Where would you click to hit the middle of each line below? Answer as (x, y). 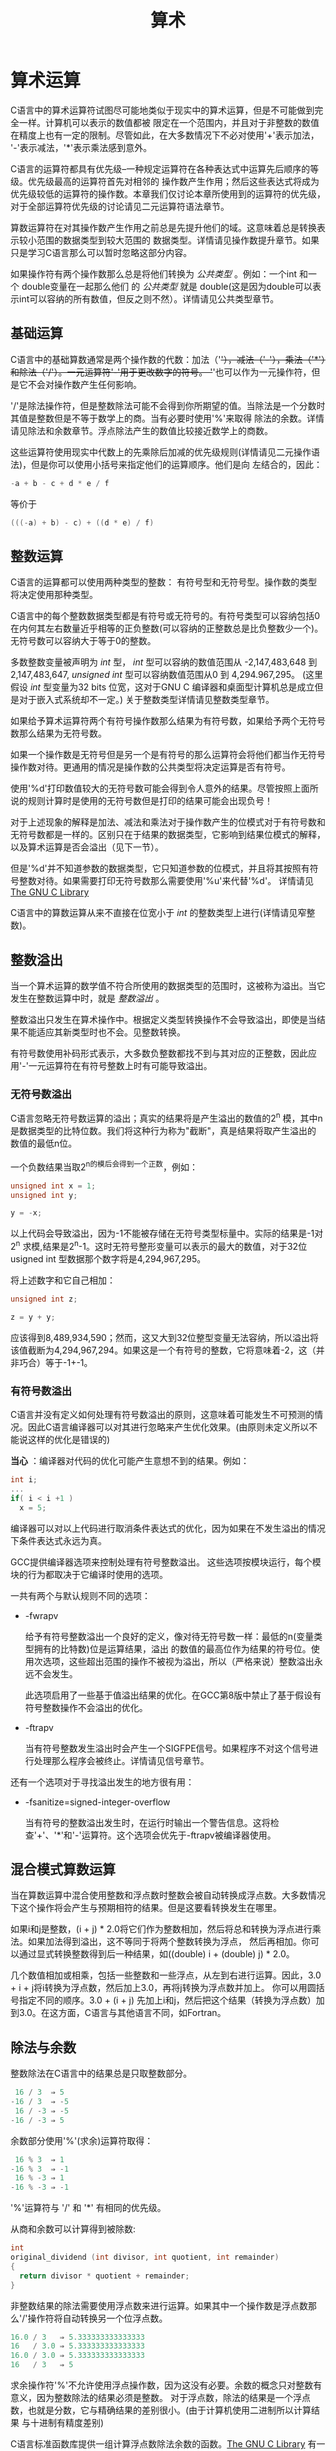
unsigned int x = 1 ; (53, 1186)
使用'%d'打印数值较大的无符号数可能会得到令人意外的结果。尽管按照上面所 (164, 788)
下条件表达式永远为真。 (58, 1540)
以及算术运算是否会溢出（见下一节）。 (87, 847)
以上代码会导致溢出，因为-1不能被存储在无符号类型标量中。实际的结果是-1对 (167, 1233)
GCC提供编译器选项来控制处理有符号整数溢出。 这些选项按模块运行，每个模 (166, 1562)
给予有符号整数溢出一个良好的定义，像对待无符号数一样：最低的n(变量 (169, 1636)
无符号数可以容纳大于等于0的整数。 (83, 641)
